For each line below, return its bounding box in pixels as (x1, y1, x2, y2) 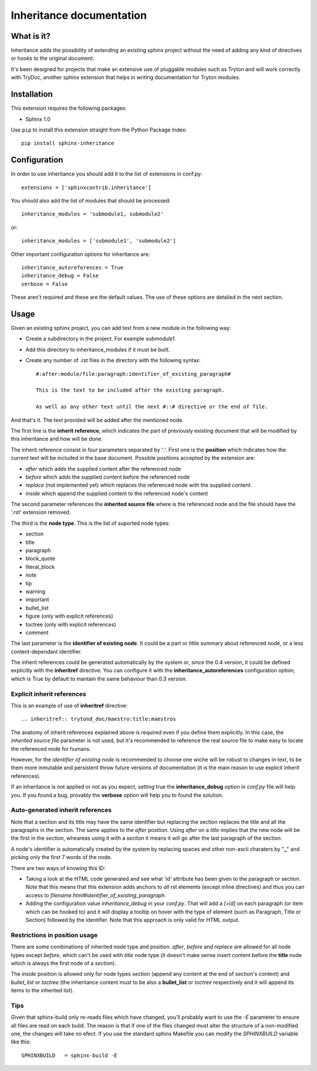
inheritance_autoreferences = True (21, 264, 124, 271)
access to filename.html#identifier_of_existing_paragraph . (25, 891, 167, 898)
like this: (11, 1038, 31, 1045)
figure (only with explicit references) (25, 612, 114, 619)
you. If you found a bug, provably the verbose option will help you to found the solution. (11, 792, 224, 799)
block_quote (25, 555, 56, 562)
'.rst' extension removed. (11, 508, 71, 516)
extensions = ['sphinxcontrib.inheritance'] (21, 184, 152, 191)
